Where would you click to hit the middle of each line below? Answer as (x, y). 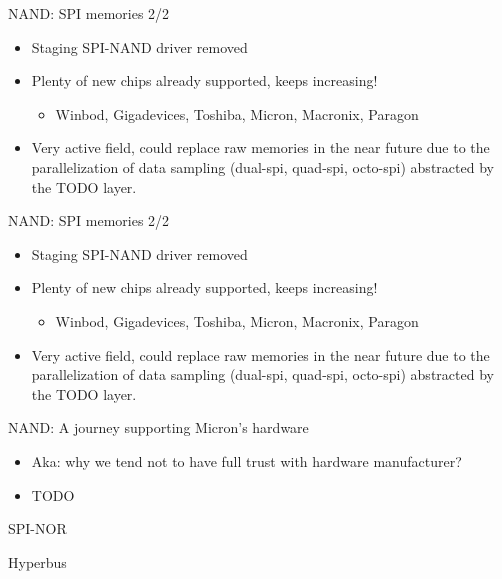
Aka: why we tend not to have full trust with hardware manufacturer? (246, 460)
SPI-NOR (37, 528)
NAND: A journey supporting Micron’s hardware (158, 427)
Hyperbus (37, 561)
